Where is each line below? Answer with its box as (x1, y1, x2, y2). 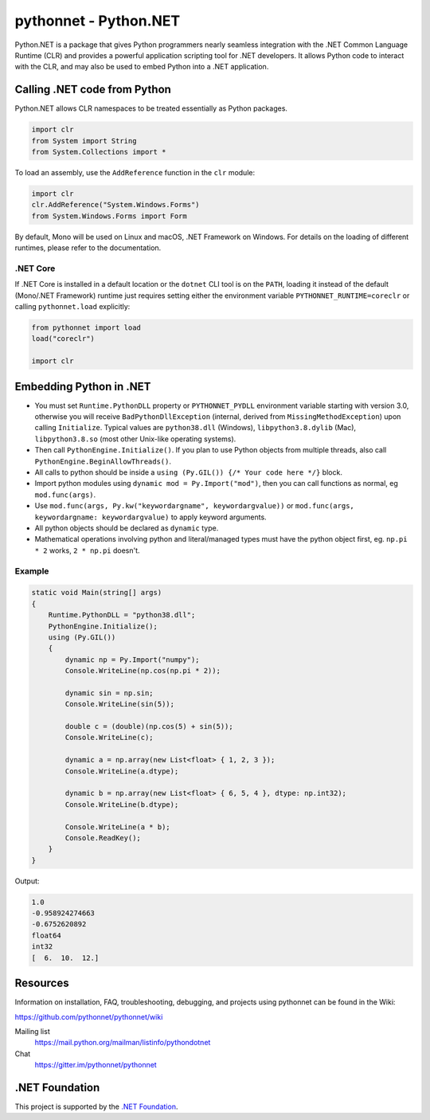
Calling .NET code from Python (14, 83, 171, 96)
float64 (31, 930, 61, 940)
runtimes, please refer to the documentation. (14, 243, 162, 253)
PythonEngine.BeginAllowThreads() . (34, 456, 171, 466)
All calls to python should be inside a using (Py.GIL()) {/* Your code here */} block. (34, 468, 342, 477)
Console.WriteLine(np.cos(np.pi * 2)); (64, 666, 221, 676)
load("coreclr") (31, 335, 96, 343)
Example (14, 566, 49, 577)
